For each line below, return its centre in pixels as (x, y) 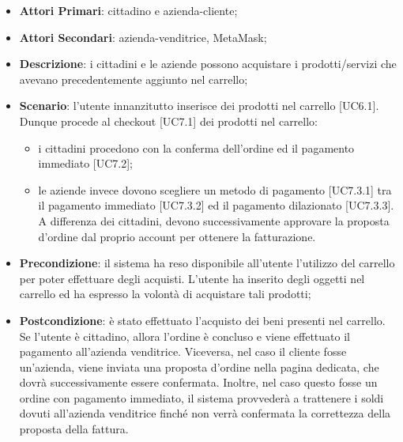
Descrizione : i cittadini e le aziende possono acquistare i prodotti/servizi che (208, 64)
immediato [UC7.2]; (85, 163)
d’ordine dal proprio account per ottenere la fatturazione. (177, 236)
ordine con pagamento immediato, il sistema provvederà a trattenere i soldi (201, 397)
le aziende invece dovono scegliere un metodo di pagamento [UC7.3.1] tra (215, 189)
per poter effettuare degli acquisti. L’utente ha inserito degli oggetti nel (192, 278)
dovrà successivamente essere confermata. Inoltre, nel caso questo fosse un (198, 382)
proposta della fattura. (74, 429)
